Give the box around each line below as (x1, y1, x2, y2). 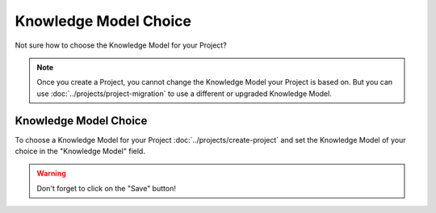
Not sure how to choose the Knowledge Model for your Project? (15, 40, 228, 50)
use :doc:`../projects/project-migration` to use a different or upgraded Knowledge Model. (36, 89, 333, 98)
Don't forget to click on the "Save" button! (36, 183, 177, 193)
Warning (36, 169, 66, 178)
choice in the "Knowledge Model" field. (15, 146, 145, 157)
